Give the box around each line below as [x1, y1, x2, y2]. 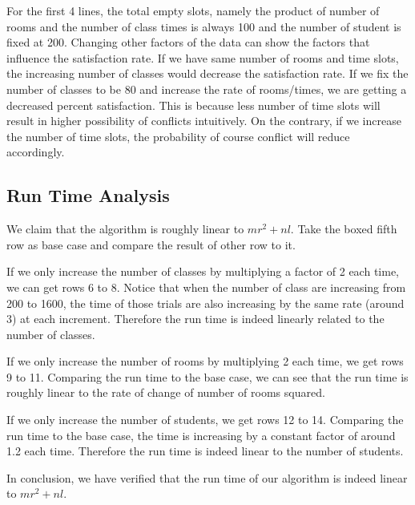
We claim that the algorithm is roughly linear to [6, 220, 244, 237]
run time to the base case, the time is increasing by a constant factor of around [6, 426, 396, 443]
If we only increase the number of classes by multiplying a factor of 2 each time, [6, 263, 399, 280]
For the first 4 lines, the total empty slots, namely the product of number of [6, 2, 380, 18]
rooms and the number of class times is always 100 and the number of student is [6, 18, 401, 34]
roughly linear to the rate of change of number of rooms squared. [6, 384, 325, 401]
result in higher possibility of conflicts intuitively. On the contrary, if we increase [6, 112, 401, 129]
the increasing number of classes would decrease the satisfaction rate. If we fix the [6, 65, 409, 82]
